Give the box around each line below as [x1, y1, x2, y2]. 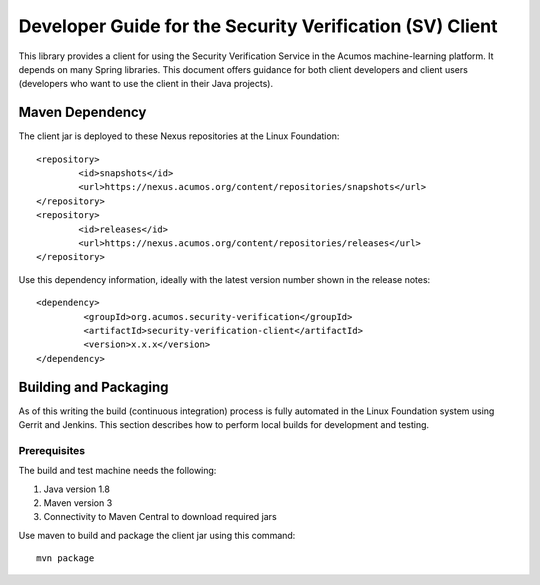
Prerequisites [18, 443, 85, 457]
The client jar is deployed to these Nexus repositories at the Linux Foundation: [18, 130, 340, 142]
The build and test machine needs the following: [18, 465, 217, 477]
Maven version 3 [43, 496, 113, 509]
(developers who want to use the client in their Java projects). [18, 78, 274, 90]
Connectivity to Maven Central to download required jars [43, 511, 277, 523]
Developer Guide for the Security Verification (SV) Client [18, 15, 498, 37]
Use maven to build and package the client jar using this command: [18, 529, 296, 541]
